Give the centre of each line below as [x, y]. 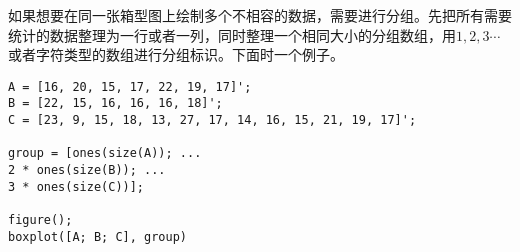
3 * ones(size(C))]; [76, 186]
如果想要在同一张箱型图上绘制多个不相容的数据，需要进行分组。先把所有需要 [260, 15]
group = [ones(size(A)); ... [105, 153]
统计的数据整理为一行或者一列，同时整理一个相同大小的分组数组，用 [232, 34]
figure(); [40, 220]
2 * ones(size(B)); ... [87, 170]
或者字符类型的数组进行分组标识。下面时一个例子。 [176, 54]
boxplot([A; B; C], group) [97, 236]
